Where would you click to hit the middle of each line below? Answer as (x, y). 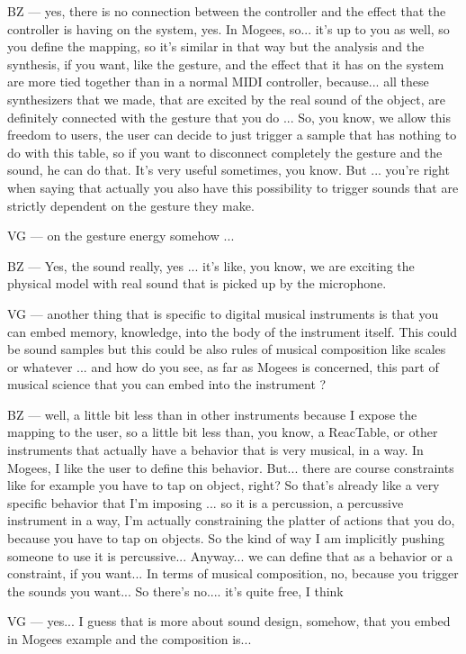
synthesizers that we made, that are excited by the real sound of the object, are (226, 99)
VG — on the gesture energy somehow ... (121, 236)
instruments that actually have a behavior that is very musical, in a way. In (215, 450)
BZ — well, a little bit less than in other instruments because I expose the (212, 414)
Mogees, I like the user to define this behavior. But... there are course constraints (231, 467)
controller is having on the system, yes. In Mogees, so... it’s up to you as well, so (229, 28)
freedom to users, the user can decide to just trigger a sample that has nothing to (232, 135)
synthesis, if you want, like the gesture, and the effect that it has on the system (226, 64)
